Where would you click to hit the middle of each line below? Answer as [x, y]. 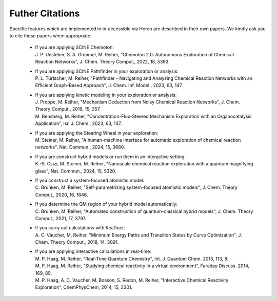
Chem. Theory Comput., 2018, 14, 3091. [77, 242]
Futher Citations [45, 13]
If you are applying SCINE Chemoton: [74, 47]
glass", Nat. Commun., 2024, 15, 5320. [76, 171]
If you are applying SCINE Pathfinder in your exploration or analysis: [107, 71]
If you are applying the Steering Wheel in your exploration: [97, 133]
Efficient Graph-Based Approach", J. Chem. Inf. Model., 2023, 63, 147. [109, 85]
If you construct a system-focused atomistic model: [90, 180]
